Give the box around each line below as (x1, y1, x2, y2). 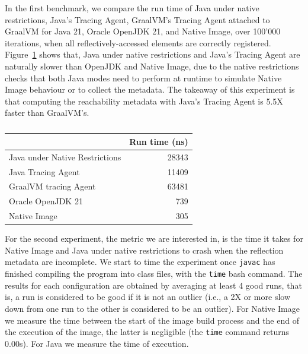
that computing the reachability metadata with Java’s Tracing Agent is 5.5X (5, 94, 283, 107)
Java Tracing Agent (9, 165, 80, 178)
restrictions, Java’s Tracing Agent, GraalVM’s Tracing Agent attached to (5, 13, 270, 26)
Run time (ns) (129, 135, 188, 147)
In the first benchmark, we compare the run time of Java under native (5, 2, 259, 14)
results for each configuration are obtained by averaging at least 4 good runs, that (5, 279, 302, 291)
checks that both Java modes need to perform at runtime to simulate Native (5, 71, 282, 84)
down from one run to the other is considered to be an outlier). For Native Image (5, 302, 300, 314)
